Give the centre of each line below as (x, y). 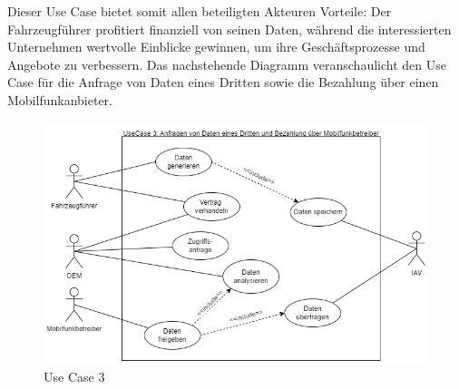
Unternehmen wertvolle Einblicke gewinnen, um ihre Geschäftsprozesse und (216, 47)
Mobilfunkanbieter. (60, 99)
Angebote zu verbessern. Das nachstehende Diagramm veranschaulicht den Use (227, 64)
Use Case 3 (74, 376)
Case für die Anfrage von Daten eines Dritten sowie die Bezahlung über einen (223, 82)
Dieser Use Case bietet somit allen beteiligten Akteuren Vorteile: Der (200, 11)
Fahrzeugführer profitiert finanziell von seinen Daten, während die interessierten (229, 29)
